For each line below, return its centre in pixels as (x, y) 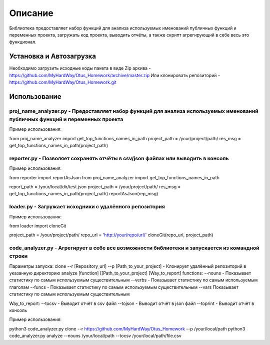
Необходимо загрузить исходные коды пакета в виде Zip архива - (80, 68)
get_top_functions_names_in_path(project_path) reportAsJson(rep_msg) (84, 194)
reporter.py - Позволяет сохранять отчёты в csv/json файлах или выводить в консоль (119, 158)
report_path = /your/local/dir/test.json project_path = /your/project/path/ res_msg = (95, 187)
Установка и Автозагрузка (52, 56)
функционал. (23, 42)
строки (18, 256)
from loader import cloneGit (38, 226)
